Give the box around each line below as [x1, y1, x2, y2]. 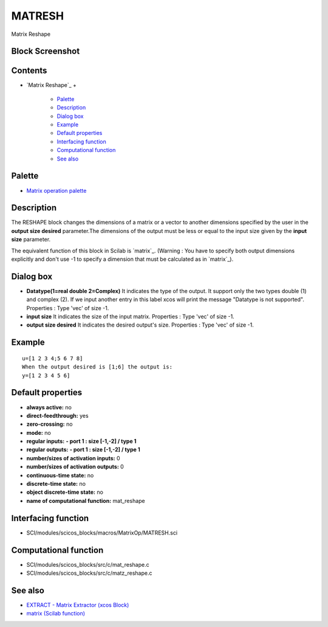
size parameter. [11, 236, 51, 243]
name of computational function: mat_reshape [26, 497, 145, 504]
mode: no [26, 429, 51, 436]
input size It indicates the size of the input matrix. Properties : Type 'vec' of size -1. [26, 313, 234, 320]
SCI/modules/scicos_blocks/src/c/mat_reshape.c [26, 561, 149, 568]
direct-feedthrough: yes [26, 412, 89, 419]
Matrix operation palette [26, 187, 87, 194]
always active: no [26, 403, 72, 410]
